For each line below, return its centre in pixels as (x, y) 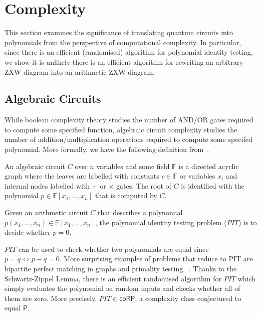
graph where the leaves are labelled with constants (82, 176)
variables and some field (133, 166)
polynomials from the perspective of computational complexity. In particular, (123, 42)
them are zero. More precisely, (51, 298)
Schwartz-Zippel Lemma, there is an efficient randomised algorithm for (113, 278)
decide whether (28, 232)
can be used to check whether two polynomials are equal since (114, 249)
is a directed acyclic (209, 166)
